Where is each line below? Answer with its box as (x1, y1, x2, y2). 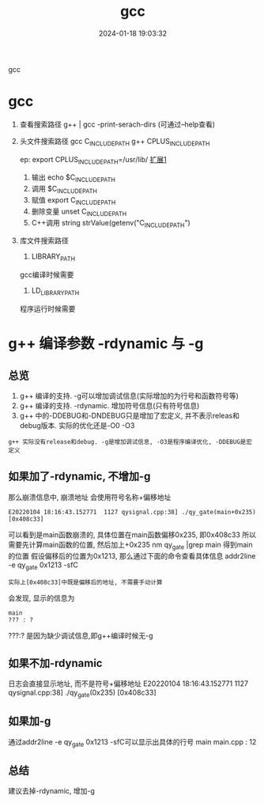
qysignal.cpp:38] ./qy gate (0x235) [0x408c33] (8, 687, 157, 699)
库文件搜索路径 (19, 236, 69, 245)
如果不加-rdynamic (8, 656, 103, 670)
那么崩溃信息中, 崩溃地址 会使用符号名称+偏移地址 (8, 492, 172, 502)
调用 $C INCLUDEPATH (31, 184, 97, 195)
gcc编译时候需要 (19, 270, 74, 279)
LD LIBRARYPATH (31, 286, 80, 297)
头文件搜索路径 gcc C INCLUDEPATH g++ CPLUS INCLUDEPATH (19, 136, 210, 148)
